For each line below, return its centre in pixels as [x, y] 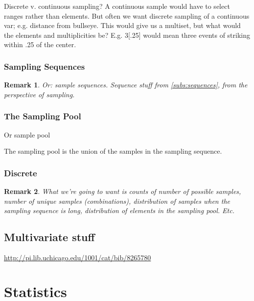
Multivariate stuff [49, 237]
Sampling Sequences [45, 66]
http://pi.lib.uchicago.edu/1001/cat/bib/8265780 [78, 257]
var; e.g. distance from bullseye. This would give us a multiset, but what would [122, 25]
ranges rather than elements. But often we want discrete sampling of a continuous [127, 15]
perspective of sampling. [39, 94]
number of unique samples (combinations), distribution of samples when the [117, 201]
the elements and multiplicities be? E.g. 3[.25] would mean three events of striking [127, 35]
